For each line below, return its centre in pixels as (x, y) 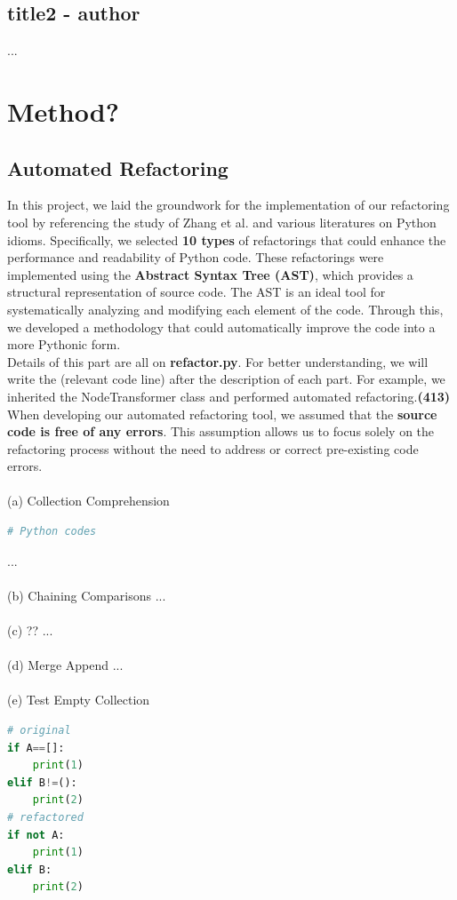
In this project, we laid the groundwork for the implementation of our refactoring (228, 205)
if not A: (36, 835)
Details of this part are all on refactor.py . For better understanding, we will (218, 361)
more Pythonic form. (64, 344)
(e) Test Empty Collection (79, 700)
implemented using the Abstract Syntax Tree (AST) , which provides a (210, 274)
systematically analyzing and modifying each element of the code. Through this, (225, 309)
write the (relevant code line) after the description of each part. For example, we (226, 379)
